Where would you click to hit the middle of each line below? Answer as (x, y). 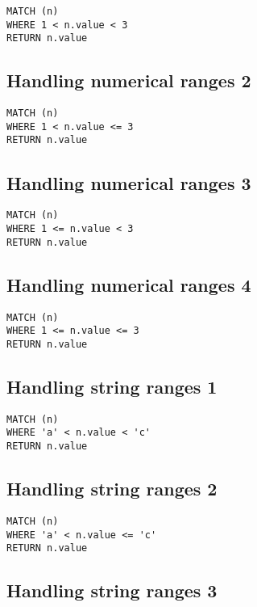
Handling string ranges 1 (112, 386)
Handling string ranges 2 (112, 489)
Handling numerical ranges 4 (129, 284)
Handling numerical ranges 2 (129, 80)
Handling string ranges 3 (112, 590)
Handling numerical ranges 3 (129, 182)
